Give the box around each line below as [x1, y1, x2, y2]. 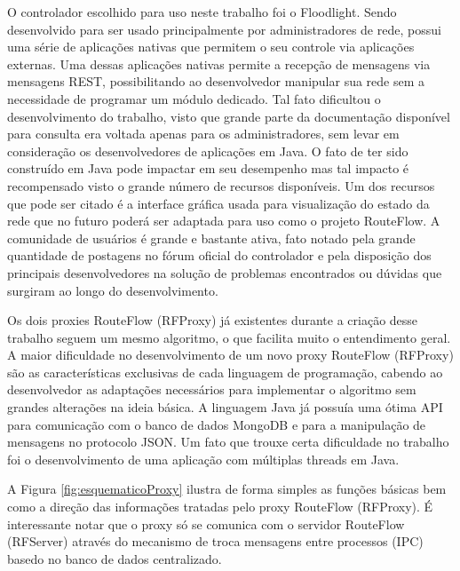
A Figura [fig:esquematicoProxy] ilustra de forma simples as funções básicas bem [7, 480, 447, 498]
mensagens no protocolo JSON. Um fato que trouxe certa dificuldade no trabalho [7, 432, 449, 451]
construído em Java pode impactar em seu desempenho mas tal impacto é [7, 159, 409, 178]
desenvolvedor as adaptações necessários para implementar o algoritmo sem [7, 380, 416, 399]
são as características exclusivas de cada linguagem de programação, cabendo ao [7, 362, 443, 381]
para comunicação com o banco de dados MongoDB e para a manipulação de [7, 415, 426, 433]
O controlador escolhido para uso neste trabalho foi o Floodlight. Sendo [7, 3, 397, 20]
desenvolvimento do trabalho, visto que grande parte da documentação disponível [7, 107, 450, 125]
